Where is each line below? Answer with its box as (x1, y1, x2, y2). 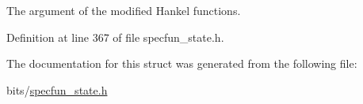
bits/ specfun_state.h (6, 81, 108, 98)
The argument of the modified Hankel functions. (6, 2, 241, 18)
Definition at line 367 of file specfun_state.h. (6, 28, 224, 45)
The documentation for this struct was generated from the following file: (6, 55, 357, 72)
